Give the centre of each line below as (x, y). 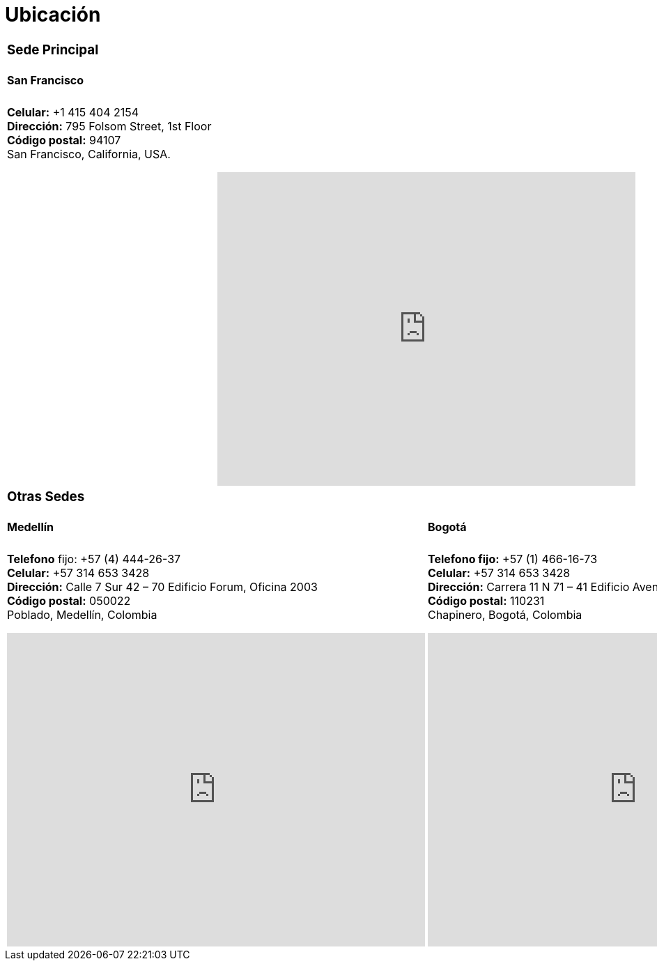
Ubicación (53, 15)
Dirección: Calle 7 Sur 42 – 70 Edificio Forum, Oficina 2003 (162, 586)
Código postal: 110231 (486, 600)
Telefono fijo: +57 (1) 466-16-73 (513, 559)
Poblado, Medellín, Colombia (82, 614)
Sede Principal (53, 49)
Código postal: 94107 (64, 140)
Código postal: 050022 (69, 600)
